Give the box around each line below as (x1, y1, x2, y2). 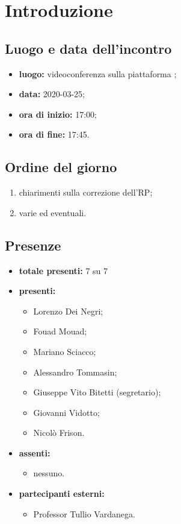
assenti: (19, 446, 51, 459)
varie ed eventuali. (19, 206, 87, 219)
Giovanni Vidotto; (33, 406, 100, 418)
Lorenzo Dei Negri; (33, 304, 103, 317)
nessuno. (33, 467, 65, 479)
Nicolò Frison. (33, 426, 85, 439)
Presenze (5, 235, 61, 254)
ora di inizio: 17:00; (19, 107, 97, 120)
